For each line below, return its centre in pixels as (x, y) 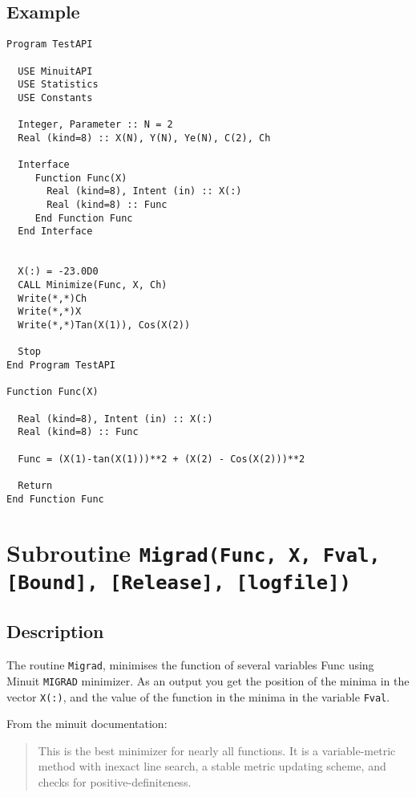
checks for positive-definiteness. (115, 781)
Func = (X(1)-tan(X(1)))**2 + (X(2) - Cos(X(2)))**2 (162, 459)
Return (35, 485)
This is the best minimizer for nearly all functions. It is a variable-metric (217, 750)
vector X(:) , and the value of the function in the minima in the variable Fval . (198, 696)
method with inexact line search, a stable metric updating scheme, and (212, 766)
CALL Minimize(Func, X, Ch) (93, 285)
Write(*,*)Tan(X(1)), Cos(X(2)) (104, 325)
